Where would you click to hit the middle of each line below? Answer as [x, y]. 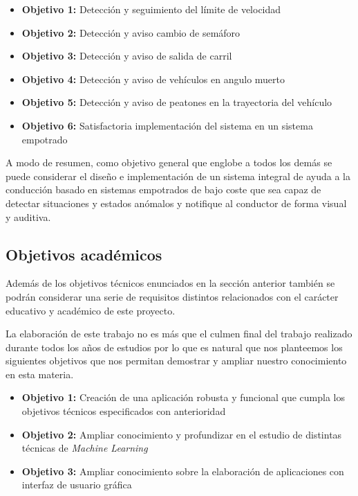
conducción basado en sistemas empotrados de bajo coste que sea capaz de [163, 189]
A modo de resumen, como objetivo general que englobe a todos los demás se [169, 162]
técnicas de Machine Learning [85, 448]
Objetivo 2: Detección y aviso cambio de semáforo [131, 32]
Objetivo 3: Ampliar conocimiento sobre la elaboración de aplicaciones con [183, 471]
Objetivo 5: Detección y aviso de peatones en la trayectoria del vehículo [177, 102]
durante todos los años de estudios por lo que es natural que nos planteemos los [174, 347]
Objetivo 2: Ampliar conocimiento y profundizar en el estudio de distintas [182, 434]
